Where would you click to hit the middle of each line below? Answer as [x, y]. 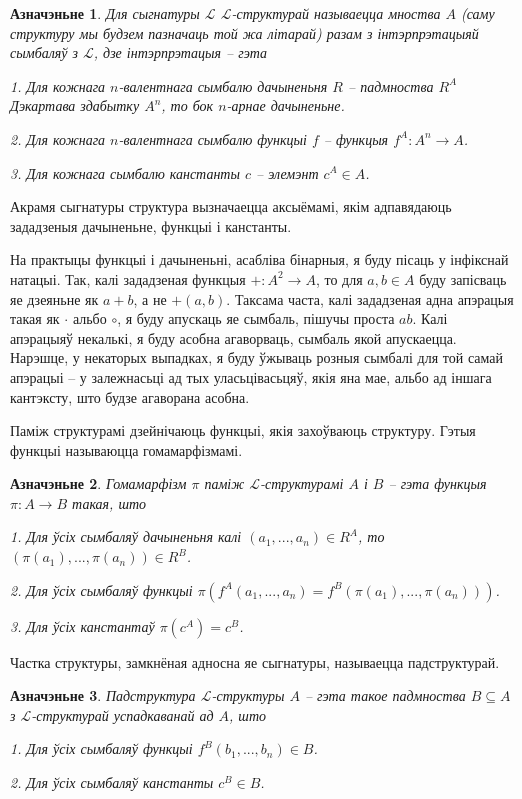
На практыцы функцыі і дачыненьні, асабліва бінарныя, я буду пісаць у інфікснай [259, 259]
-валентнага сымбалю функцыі [212, 138]
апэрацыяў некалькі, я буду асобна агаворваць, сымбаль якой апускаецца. [233, 337]
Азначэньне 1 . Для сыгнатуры [105, 13]
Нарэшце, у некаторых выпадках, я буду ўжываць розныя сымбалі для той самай [256, 357]
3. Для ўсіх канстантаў [82, 625]
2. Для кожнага [58, 138]
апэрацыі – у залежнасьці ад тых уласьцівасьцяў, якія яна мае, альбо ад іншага [251, 376]
